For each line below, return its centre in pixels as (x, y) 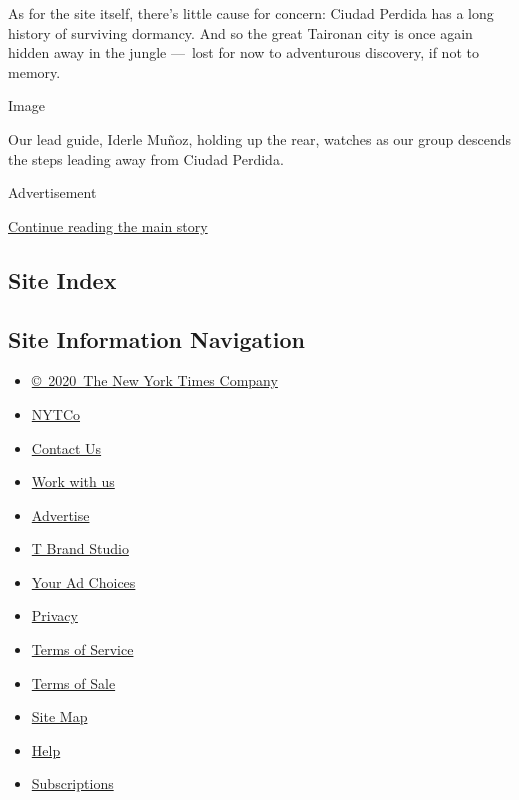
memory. (34, 71)
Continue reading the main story (108, 225)
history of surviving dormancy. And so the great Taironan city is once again (240, 32)
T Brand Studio (80, 548)
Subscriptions (72, 783)
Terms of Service (82, 649)
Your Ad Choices (83, 581)
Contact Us (66, 447)
